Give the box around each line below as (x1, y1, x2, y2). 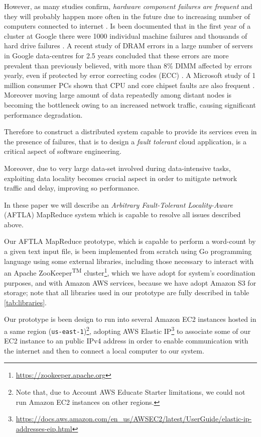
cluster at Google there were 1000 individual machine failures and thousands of (4, 30, 247, 41)
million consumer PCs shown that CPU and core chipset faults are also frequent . (4, 79, 255, 90)
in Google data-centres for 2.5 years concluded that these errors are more (4, 50, 229, 60)
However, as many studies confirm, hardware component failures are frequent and (4, 1, 252, 11)
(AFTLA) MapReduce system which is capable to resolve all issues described (4, 209, 241, 220)
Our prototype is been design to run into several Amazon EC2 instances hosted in (4, 314, 256, 324)
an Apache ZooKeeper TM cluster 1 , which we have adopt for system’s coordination (4, 266, 255, 278)
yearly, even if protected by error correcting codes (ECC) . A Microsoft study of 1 (4, 70, 256, 80)
